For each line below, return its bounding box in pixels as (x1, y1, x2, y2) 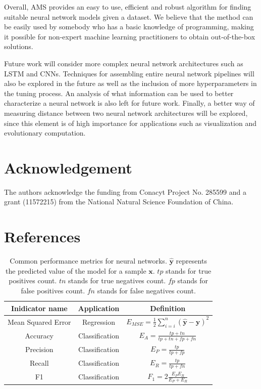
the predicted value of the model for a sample (6, 265, 146, 276)
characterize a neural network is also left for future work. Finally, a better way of (4, 98, 255, 108)
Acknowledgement (4, 157, 132, 178)
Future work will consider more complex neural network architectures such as (4, 58, 243, 68)
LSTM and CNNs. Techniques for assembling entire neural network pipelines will (4, 68, 254, 78)
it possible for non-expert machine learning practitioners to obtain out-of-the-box (4, 31, 255, 41)
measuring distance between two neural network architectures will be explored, (4, 107, 248, 118)
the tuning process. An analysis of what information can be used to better (4, 88, 234, 98)
